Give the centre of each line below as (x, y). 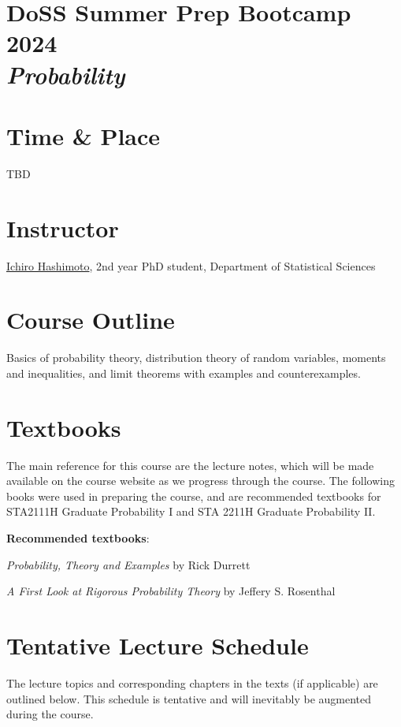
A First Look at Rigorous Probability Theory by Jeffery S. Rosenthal (171, 591)
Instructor (63, 227)
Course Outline (91, 320)
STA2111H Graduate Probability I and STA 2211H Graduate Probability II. (191, 511)
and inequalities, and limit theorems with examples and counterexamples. (184, 373)
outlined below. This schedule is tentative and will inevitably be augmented (189, 698)
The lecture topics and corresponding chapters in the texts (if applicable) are (192, 682)
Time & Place (84, 135)
